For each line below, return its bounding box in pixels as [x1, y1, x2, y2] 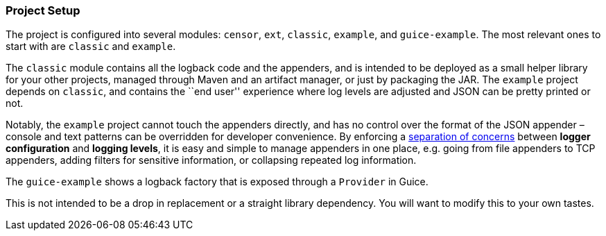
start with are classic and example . [6, 40, 176, 53]
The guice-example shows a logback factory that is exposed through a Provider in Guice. [6, 176, 428, 188]
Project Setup [6, 3, 80, 17]
